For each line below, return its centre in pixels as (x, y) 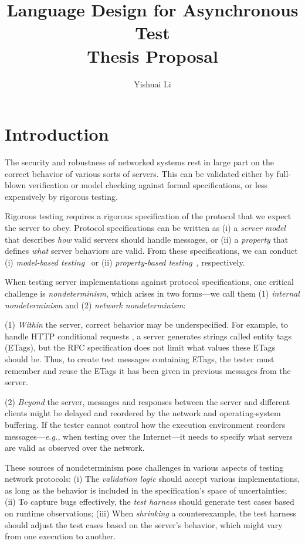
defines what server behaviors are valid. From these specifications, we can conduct (151, 251)
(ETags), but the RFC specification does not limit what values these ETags (140, 347)
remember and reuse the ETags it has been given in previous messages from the (148, 370)
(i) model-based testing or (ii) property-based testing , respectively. (125, 262)
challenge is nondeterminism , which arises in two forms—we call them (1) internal (152, 293)
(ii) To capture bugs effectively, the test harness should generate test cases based (150, 501)
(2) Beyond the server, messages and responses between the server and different (148, 401)
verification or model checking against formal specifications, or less (148, 185)
